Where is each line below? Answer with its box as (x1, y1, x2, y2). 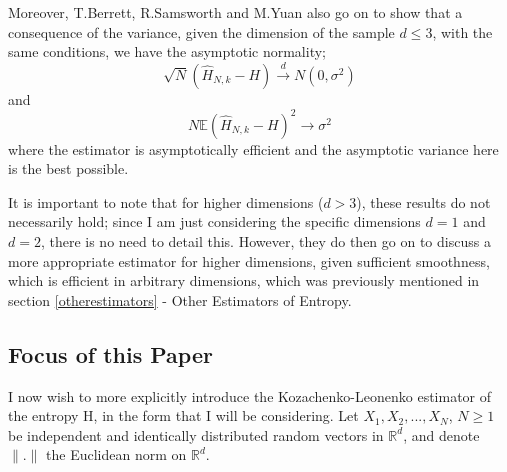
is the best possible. (8, 158, 129, 179)
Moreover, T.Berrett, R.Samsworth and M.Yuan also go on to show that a (8, 2, 463, 22)
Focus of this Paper (8, 338, 213, 369)
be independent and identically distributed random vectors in (8, 424, 384, 445)
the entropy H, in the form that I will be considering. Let (8, 405, 359, 426)
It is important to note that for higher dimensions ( (8, 191, 324, 212)
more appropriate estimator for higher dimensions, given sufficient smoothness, (8, 250, 490, 271)
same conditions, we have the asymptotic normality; (8, 41, 326, 62)
